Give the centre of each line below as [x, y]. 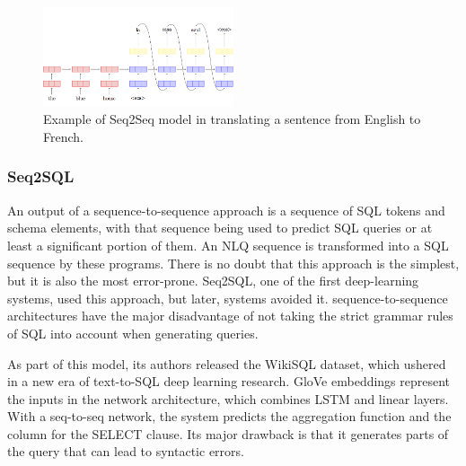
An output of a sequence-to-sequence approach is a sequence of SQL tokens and [226, 210]
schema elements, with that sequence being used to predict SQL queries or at [220, 228]
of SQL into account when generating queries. [133, 333]
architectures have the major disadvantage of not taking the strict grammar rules [230, 316]
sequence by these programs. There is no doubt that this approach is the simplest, [233, 263]
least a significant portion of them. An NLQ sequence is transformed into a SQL [228, 245]
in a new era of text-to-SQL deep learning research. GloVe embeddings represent [229, 381]
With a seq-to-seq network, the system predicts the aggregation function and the [229, 416]
